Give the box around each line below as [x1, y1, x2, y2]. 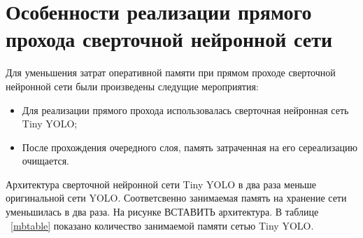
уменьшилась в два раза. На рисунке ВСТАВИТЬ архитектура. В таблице [6, 204, 319, 219]
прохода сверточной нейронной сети [6, 24, 333, 53]
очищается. [22, 153, 70, 168]
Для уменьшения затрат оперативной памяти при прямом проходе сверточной [6, 65, 336, 80]
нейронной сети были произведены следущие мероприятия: [6, 78, 259, 93]
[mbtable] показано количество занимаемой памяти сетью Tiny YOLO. [10, 218, 314, 232]
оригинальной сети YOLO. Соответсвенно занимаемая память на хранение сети [6, 190, 347, 205]
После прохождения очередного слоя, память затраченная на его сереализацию [22, 139, 357, 154]
